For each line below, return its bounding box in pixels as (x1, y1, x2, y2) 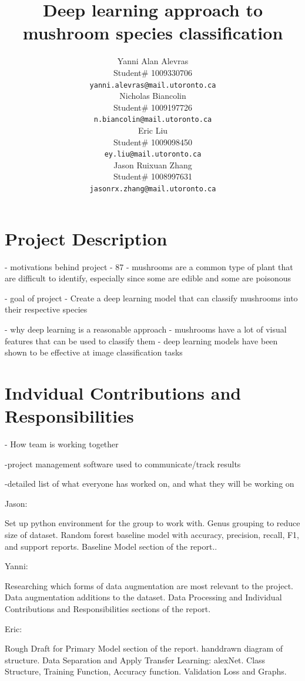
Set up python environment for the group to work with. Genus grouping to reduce (5, 517, 300, 529)
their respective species (5, 303, 88, 315)
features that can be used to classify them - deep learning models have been (5, 334, 278, 347)
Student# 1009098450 (113, 135, 193, 148)
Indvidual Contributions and (5, 380, 242, 404)
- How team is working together (5, 438, 119, 450)
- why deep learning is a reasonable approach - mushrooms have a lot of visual (5, 323, 287, 335)
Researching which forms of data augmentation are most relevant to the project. (5, 579, 293, 592)
